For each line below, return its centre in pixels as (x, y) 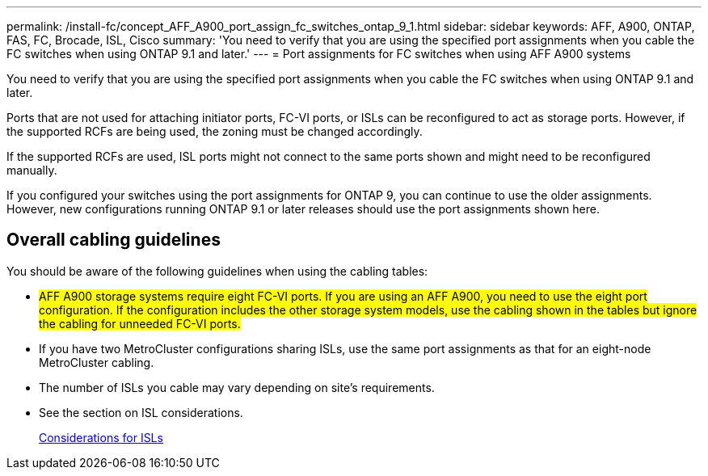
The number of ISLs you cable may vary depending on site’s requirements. (237, 387)
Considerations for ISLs (101, 437)
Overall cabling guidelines (114, 240)
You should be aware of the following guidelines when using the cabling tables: (217, 271)
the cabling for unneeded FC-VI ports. (140, 323)
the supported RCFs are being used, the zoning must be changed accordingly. (215, 131)
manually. (32, 170)
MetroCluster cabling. (97, 362)
